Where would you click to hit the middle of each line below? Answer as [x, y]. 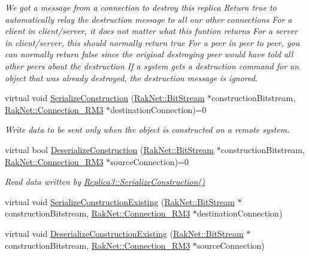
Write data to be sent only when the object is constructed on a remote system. [147, 129]
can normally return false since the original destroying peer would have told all [149, 54]
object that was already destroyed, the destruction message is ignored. [131, 77]
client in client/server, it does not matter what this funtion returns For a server [151, 31]
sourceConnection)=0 [149, 161]
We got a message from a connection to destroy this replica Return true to [141, 7]
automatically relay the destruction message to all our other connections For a [149, 19]
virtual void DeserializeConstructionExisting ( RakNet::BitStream [124, 233]
